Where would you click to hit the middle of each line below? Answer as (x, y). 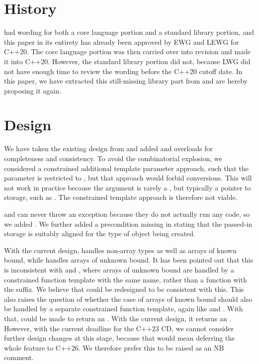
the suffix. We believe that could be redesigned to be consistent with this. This (124, 289)
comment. (19, 357)
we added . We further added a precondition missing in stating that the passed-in (128, 224)
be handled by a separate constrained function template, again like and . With (124, 309)
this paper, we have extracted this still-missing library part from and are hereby (126, 81)
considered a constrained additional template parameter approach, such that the (126, 168)
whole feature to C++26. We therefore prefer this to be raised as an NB (114, 347)
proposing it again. (33, 90)
